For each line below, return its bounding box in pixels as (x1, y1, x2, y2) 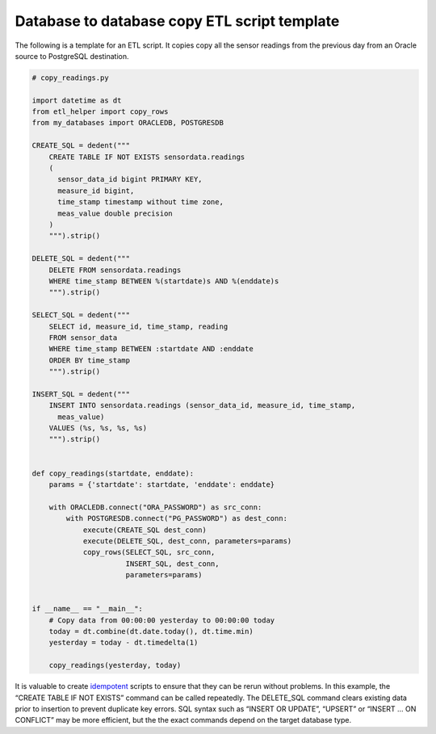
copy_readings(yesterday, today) (48, 661, 182, 670)
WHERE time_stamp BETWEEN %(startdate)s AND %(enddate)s (48, 276, 279, 286)
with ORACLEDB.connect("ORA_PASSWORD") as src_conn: (48, 502, 262, 512)
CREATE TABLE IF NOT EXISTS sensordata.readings (48, 152, 245, 161)
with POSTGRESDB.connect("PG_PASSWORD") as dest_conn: (65, 514, 288, 523)
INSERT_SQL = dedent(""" (31, 389, 131, 399)
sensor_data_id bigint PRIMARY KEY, (57, 174, 203, 184)
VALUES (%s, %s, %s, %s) (48, 424, 148, 433)
